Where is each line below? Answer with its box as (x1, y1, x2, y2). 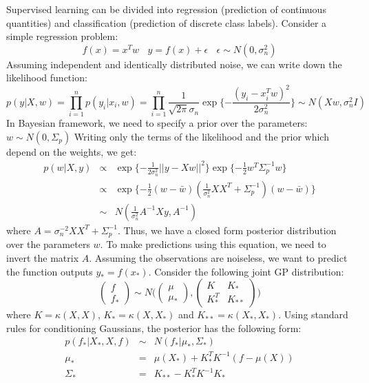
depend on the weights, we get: (6, 144, 137, 158)
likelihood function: (6, 70, 87, 85)
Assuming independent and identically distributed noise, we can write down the (6, 56, 342, 71)
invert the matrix (6, 250, 79, 265)
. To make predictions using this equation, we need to (100, 237, 326, 251)
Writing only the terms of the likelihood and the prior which (74, 129, 329, 143)
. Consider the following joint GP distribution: (148, 264, 344, 278)
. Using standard (278, 307, 348, 322)
